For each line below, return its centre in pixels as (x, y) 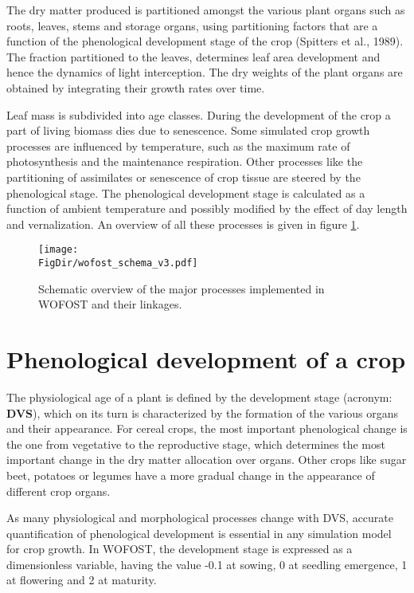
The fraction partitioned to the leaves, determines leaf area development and (193, 56)
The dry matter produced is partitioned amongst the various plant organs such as (206, 10)
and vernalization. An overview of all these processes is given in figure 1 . (183, 224)
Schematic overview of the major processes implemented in (182, 288)
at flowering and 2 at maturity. (82, 580)
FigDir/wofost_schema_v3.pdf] (118, 263)
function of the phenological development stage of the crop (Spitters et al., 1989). (205, 41)
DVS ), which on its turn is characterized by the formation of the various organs (203, 412)
